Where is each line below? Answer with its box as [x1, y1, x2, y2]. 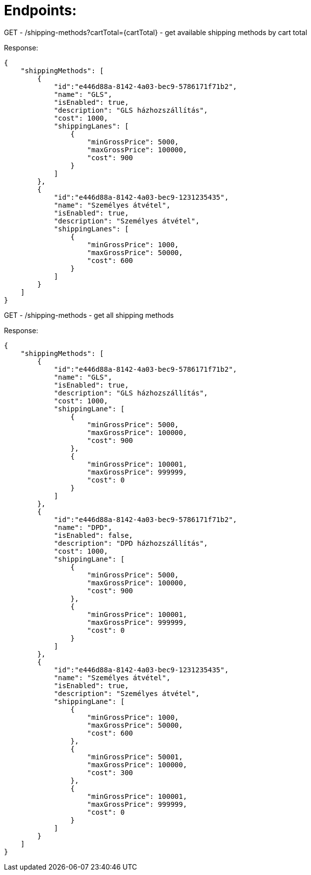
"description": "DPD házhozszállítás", [54, 539, 208, 547]
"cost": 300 [87, 768, 133, 777]
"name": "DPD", [54, 523, 113, 531]
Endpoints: [4, 2, 77, 19]
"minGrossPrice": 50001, [87, 752, 183, 761]
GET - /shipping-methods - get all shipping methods [4, 310, 174, 319]
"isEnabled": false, [54, 531, 133, 539]
